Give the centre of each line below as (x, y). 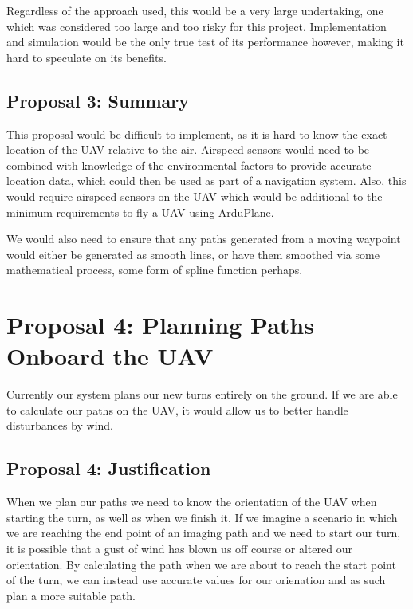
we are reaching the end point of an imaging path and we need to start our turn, (204, 533)
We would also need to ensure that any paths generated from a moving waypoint (204, 239)
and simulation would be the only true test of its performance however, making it (205, 42)
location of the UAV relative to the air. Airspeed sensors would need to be (188, 149)
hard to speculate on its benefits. (87, 57)
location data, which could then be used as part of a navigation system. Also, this (206, 181)
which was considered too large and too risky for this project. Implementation (197, 26)
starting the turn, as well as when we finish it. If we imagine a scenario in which (202, 517)
